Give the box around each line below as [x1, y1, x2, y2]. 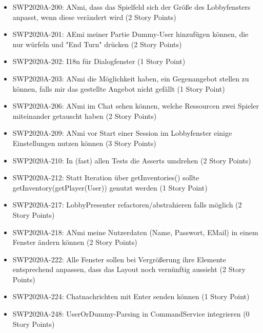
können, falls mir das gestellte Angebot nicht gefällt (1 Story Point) [12, 83, 225, 94]
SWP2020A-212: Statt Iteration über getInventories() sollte [12, 172, 199, 183]
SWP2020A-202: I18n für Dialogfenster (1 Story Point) [12, 56, 186, 67]
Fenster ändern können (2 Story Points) [12, 237, 137, 247]
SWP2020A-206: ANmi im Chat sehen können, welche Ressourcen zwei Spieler [12, 100, 259, 111]
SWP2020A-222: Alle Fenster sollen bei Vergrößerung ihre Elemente [12, 254, 226, 264]
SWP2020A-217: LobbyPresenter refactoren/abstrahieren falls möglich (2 [12, 199, 242, 210]
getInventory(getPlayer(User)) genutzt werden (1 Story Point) [12, 182, 208, 193]
